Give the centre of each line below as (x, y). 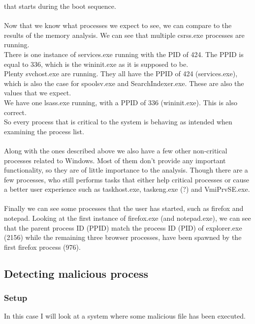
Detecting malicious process (76, 273)
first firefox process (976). (42, 247)
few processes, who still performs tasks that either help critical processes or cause (127, 179)
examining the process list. (44, 131)
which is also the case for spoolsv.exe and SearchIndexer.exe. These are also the (124, 83)
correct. (15, 112)
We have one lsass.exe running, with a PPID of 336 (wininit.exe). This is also (121, 102)
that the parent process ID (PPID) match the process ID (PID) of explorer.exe (123, 227)
